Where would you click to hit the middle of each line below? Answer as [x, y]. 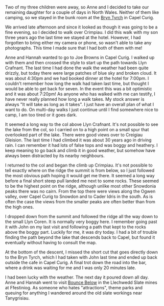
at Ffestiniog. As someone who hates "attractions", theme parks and [74, 288]
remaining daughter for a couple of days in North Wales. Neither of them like [82, 12]
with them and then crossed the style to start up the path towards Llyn [76, 63]
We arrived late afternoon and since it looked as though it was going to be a [81, 27]
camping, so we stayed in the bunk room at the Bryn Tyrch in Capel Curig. [80, 17]
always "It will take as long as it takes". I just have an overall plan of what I [80, 104]
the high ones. [20, 207]
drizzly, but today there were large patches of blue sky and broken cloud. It [81, 73]
